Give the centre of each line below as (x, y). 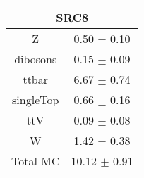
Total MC (36, 161)
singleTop (36, 100)
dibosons (36, 59)
